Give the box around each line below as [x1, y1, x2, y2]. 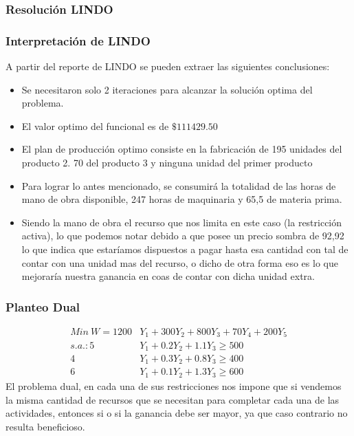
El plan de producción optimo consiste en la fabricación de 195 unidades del [21, 142, 342, 156]
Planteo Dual [5, 298, 80, 315]
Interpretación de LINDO [5, 32, 151, 49]
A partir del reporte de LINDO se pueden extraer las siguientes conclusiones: [5, 59, 330, 74]
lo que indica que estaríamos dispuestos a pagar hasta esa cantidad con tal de [21, 242, 349, 256]
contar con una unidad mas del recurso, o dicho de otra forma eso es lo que [21, 255, 338, 270]
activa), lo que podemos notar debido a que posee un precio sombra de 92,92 [21, 228, 344, 243]
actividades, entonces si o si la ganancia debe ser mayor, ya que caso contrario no [5, 406, 348, 420]
